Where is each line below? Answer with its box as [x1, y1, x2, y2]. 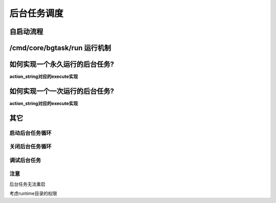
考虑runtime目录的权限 [9, 190, 57, 197]
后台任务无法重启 [9, 181, 45, 187]
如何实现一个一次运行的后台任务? [9, 87, 114, 95]
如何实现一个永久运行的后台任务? [9, 60, 114, 69]
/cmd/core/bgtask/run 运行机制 [9, 44, 111, 52]
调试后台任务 [9, 156, 41, 164]
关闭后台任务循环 [9, 143, 52, 150]
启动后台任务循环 [9, 129, 52, 136]
